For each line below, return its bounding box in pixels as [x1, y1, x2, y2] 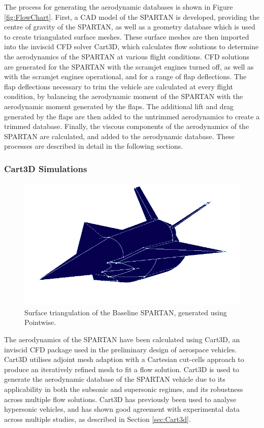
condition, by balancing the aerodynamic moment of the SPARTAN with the [4, 91, 243, 102]
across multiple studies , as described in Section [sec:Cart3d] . [4, 413, 191, 424]
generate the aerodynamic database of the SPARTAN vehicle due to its [4, 374, 225, 384]
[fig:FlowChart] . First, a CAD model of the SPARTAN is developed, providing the [4, 11, 259, 22]
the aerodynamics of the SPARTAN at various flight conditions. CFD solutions [4, 51, 250, 61]
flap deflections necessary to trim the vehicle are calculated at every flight [4, 81, 234, 91]
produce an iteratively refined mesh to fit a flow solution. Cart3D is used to [4, 364, 239, 374]
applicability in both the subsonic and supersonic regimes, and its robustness [4, 383, 243, 394]
